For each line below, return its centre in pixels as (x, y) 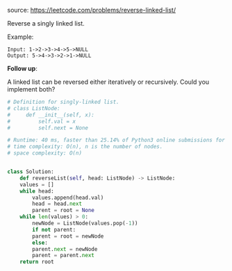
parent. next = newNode (65, 249)
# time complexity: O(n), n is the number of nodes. (85, 147)
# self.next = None (48, 128)
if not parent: (54, 229)
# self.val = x (42, 121)
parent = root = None (64, 211)
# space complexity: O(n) (44, 153)
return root (37, 262)
